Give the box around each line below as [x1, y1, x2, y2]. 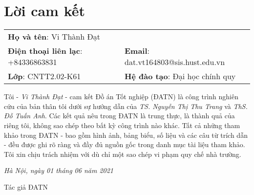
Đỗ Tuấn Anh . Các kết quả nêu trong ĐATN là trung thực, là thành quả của [4, 110, 235, 121]
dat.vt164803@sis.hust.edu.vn [125, 56, 225, 68]
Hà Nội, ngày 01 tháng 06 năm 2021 [4, 165, 114, 175]
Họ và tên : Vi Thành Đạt [8, 31, 100, 43]
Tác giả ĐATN [4, 181, 48, 192]
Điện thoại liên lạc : [8, 45, 83, 57]
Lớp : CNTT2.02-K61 [8, 70, 81, 82]
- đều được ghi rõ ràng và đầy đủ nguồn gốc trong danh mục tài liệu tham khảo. [4, 139, 245, 150]
